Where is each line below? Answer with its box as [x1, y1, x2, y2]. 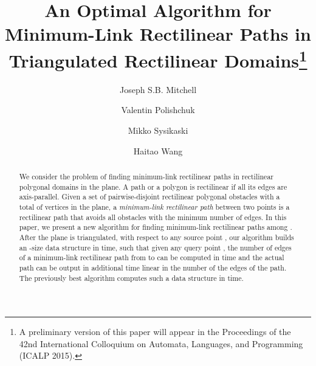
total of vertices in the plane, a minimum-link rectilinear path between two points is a [19, 201, 290, 212]
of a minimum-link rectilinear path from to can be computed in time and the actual [19, 252, 284, 263]
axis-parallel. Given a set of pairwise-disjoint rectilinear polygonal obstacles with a [19, 192, 280, 202]
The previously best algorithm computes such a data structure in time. [19, 272, 244, 283]
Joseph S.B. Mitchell [119, 83, 197, 95]
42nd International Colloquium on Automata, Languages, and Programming [19, 337, 303, 350]
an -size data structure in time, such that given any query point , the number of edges [19, 242, 292, 252]
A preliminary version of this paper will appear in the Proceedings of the [19, 325, 291, 338]
